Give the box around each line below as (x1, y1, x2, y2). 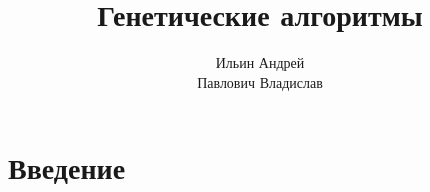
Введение (8, 147, 126, 188)
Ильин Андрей (215, 52, 305, 73)
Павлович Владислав (197, 71, 323, 92)
